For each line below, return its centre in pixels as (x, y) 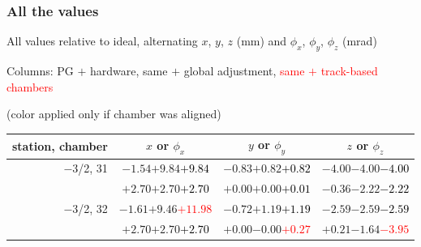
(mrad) (360, 41)
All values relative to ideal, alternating (102, 41)
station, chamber (60, 145)
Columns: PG (40, 71)
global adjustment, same (244, 71)
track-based (349, 71)
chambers (30, 86)
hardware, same (129, 71)
